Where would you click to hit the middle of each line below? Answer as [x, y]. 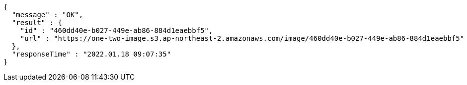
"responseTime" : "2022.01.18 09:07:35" [91, 54]
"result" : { [37, 23]
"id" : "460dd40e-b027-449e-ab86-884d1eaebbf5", [117, 30]
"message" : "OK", [47, 15]
